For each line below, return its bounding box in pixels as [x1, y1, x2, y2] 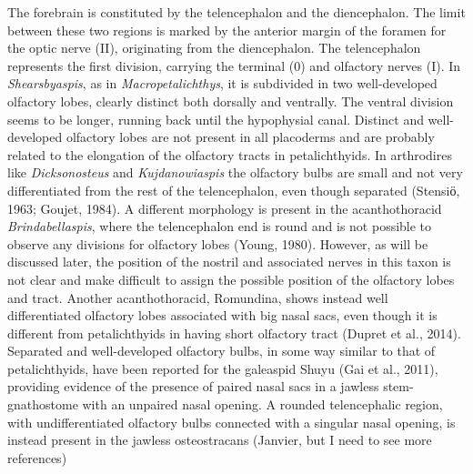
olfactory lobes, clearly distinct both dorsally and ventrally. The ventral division [7, 91, 454, 110]
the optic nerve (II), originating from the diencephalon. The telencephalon [7, 38, 421, 57]
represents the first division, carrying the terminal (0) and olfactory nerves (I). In [7, 55, 461, 75]
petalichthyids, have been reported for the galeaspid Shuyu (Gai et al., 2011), [7, 358, 438, 378]
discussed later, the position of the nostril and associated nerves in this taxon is [7, 252, 451, 271]
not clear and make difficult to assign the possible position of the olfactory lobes [7, 269, 455, 288]
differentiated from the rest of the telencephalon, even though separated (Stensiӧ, [7, 180, 460, 199]
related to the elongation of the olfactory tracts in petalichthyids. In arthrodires [7, 145, 452, 164]
